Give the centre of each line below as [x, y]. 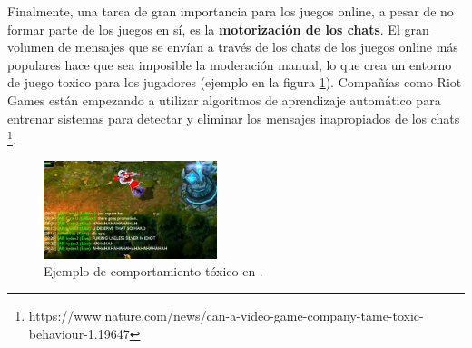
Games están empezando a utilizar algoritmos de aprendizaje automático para [224, 99]
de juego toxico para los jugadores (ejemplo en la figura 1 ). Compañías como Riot [235, 82]
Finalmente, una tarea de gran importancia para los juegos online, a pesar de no [231, 11]
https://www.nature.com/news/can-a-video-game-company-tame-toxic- [226, 315]
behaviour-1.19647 [79, 333]
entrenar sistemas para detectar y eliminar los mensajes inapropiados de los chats [234, 118]
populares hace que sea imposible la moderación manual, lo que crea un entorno [230, 64]
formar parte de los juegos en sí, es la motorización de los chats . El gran [218, 29]
